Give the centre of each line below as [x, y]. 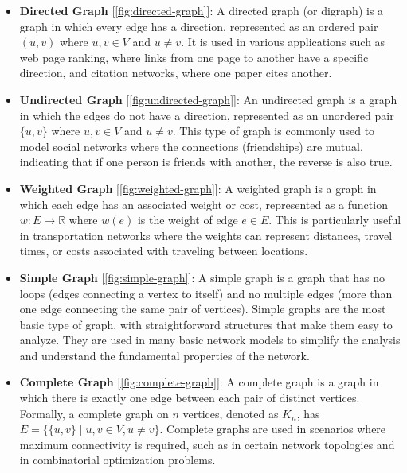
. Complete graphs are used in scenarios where [273, 429]
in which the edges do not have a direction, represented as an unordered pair [207, 115]
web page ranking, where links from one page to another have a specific [194, 57]
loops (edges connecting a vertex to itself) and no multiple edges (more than [206, 293]
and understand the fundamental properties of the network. [164, 355]
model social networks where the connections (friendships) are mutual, [191, 146]
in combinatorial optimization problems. [117, 460]
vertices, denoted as [231, 413]
